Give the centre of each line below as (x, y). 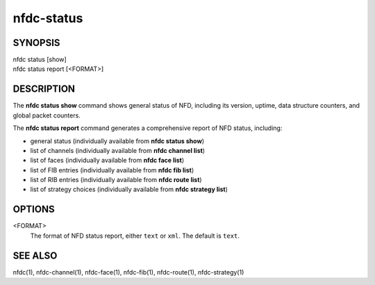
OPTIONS (34, 210)
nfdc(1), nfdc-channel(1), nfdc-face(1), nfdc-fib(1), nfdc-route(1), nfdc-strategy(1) (128, 272)
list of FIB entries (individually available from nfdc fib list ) (112, 170)
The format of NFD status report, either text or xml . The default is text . (135, 236)
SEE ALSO (35, 255)
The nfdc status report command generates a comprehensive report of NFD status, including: (148, 128)
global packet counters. (47, 115)
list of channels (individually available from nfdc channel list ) (117, 150)
